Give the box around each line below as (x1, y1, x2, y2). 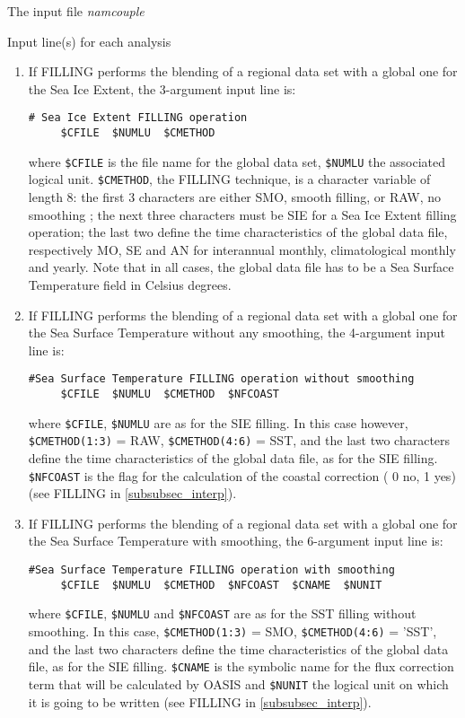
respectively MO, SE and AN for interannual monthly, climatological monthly (28, 240, 456, 258)
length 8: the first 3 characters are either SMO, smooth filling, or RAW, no (28, 188, 441, 206)
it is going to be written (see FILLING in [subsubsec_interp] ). (28, 692, 372, 711)
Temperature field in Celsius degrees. (28, 275, 232, 293)
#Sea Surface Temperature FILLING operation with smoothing (28, 564, 395, 576)
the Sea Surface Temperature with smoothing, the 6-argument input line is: (28, 531, 443, 550)
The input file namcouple (7, 2, 145, 20)
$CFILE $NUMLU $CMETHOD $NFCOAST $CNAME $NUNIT (60, 578, 382, 591)
